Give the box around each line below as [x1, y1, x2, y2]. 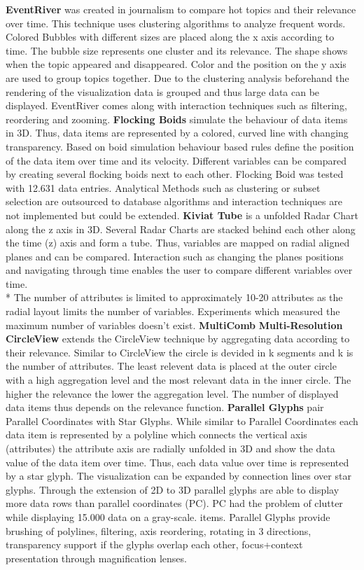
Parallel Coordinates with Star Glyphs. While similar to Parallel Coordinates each [6, 413, 358, 428]
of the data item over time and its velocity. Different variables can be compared [6, 153, 346, 167]
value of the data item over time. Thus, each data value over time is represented [6, 454, 349, 469]
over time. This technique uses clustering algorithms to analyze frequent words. [6, 15, 346, 30]
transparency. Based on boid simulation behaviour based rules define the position [6, 139, 354, 153]
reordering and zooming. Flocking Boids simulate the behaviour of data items [6, 111, 348, 126]
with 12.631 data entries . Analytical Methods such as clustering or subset [6, 180, 321, 195]
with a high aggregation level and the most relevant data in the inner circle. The [6, 373, 351, 387]
